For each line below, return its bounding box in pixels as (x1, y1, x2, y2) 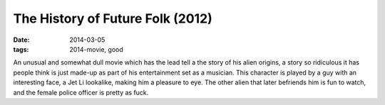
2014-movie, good (69, 45, 124, 53)
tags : (13, 45, 29, 53)
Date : (13, 35, 30, 44)
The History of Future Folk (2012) (13, 11, 213, 26)
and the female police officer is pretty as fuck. (13, 88, 149, 96)
